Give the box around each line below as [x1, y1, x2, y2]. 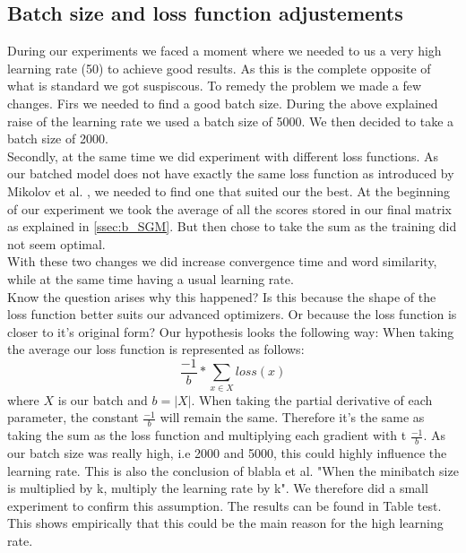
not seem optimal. [7, 234, 106, 253]
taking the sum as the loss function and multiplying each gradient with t [7, 426, 407, 445]
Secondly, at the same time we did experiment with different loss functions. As [7, 146, 439, 165]
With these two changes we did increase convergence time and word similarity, [7, 252, 437, 271]
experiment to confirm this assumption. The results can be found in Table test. [7, 496, 442, 514]
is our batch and [57, 390, 148, 409]
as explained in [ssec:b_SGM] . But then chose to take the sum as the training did [7, 217, 457, 236]
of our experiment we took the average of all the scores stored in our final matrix [7, 199, 452, 218]
